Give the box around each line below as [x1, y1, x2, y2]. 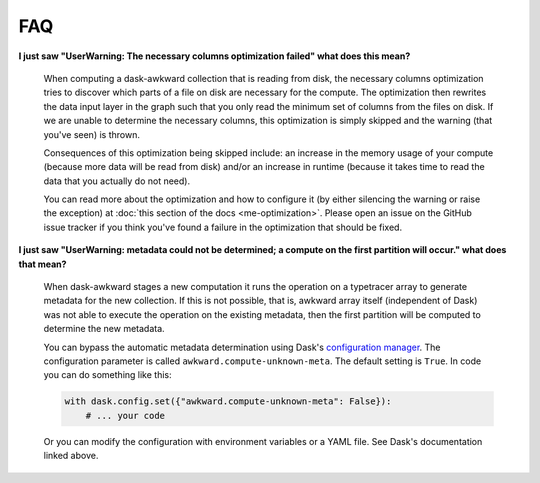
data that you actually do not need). [43, 175, 190, 187]
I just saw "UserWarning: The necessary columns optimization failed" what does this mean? [18, 50, 411, 62]
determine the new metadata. [43, 323, 165, 335]
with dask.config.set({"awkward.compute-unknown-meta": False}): [64, 396, 392, 407]
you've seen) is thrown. [43, 128, 140, 140]
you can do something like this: [43, 369, 172, 381]
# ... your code [85, 410, 165, 421]
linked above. [43, 450, 99, 462]
